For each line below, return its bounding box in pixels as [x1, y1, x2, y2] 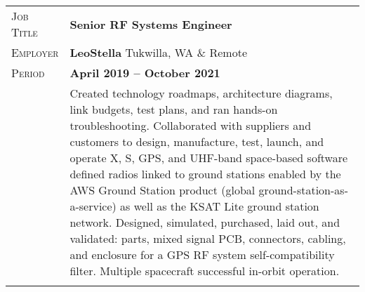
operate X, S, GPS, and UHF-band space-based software [69, 150, 348, 166]
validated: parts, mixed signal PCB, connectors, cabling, [69, 230, 346, 246]
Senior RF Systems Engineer [69, 15, 232, 32]
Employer [11, 44, 59, 60]
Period [11, 65, 45, 81]
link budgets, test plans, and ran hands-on [69, 101, 278, 117]
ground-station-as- [258, 182, 348, 198]
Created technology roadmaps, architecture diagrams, [69, 85, 333, 101]
